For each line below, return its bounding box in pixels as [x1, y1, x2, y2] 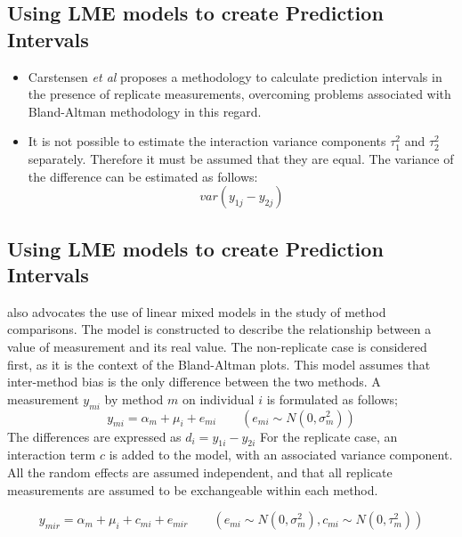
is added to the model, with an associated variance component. [109, 445, 453, 464]
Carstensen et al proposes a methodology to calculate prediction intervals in [28, 67, 442, 85]
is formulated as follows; [266, 389, 398, 408]
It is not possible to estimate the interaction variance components [28, 132, 386, 151]
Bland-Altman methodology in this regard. [28, 102, 262, 120]
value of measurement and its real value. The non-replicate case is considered [7, 337, 427, 355]
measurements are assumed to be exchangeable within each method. [7, 480, 378, 499]
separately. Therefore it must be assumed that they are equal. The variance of [28, 149, 454, 167]
